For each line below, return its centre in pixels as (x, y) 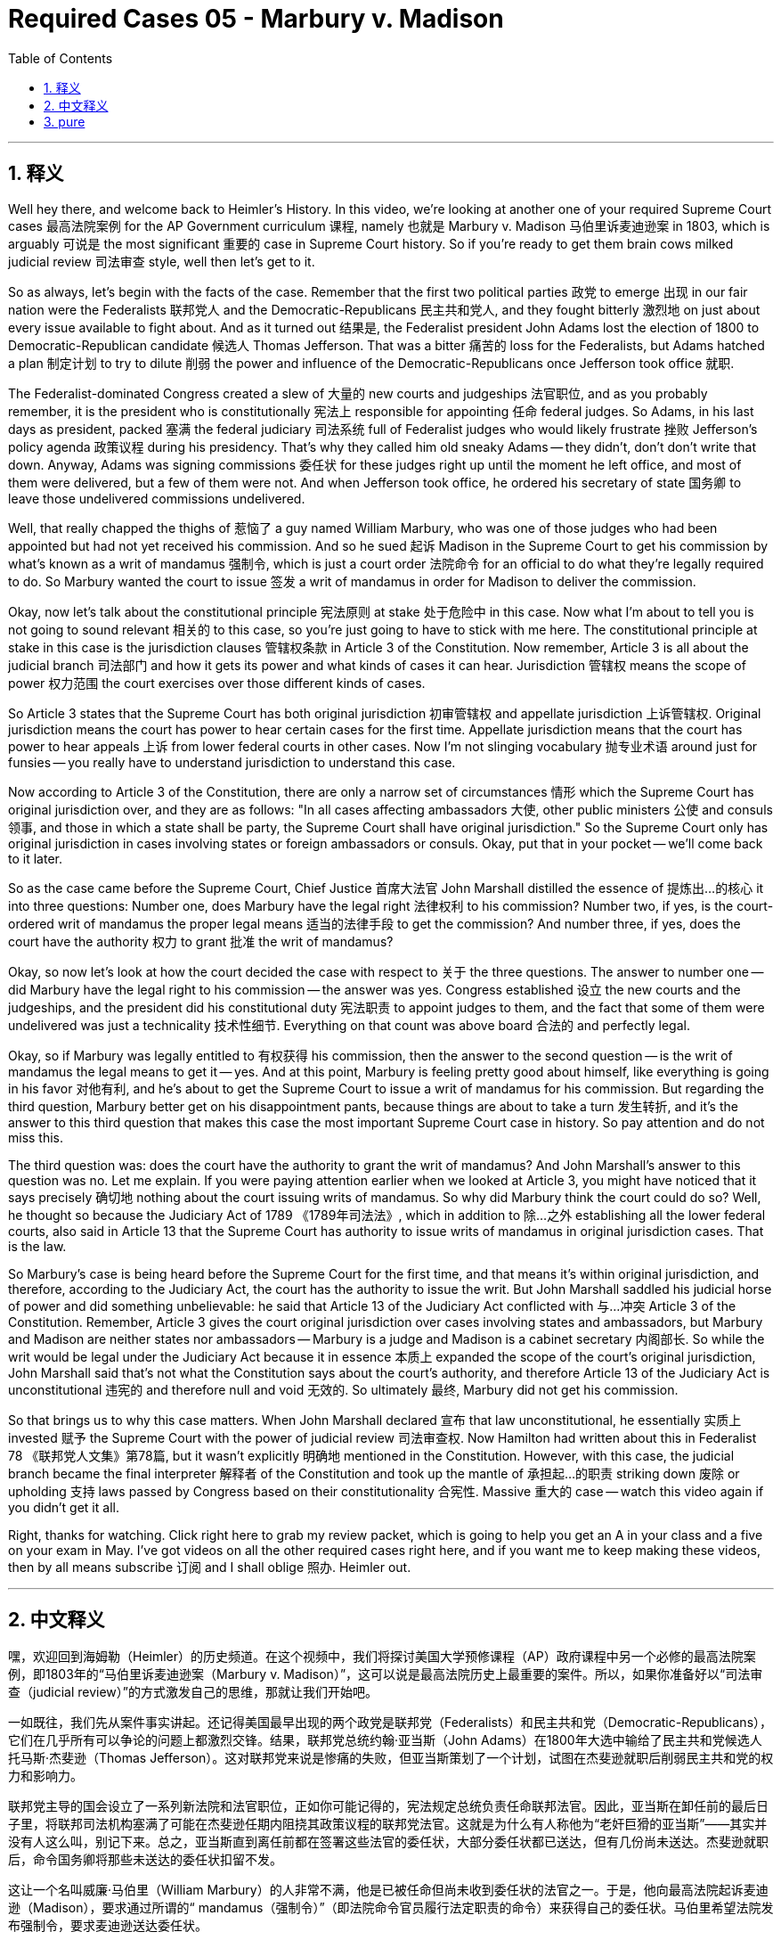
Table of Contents (61, 58)
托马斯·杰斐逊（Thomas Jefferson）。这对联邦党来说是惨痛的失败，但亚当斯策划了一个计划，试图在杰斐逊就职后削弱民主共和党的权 (391, 1758)
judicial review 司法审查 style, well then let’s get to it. (162, 261)
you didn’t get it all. (64, 1507)
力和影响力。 (45, 1776)
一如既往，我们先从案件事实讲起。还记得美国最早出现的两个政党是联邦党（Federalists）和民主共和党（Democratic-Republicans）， (390, 1723)
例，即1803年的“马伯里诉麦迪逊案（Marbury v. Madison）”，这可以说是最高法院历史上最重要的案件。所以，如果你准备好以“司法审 (386, 1674)
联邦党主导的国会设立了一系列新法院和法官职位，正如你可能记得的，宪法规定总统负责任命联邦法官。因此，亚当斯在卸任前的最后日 (388, 1806)
